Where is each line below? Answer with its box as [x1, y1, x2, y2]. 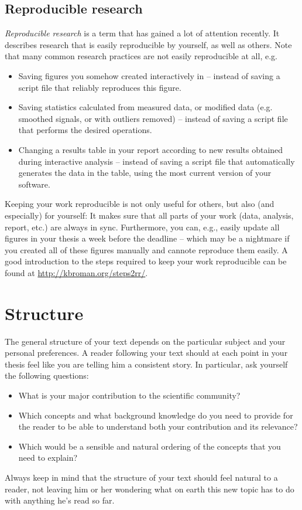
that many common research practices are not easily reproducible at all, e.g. [5, 50, 277, 62]
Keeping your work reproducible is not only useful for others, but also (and [5, 198, 274, 210]
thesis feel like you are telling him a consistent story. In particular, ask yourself [5, 358, 288, 370]
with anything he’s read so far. [5, 494, 115, 506]
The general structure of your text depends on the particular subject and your [5, 335, 286, 347]
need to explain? [18, 451, 78, 464]
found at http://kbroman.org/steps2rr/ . [5, 266, 148, 278]
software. [18, 178, 50, 190]
